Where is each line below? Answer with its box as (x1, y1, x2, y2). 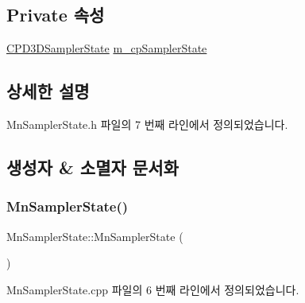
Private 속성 (6, 2, 105, 27)
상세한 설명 (6, 79, 90, 103)
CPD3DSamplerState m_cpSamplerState (6, 40, 207, 56)
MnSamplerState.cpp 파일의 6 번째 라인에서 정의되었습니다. (6, 281, 299, 297)
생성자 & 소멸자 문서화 (6, 154, 179, 179)
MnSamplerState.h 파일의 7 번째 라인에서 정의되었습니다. (6, 116, 288, 132)
